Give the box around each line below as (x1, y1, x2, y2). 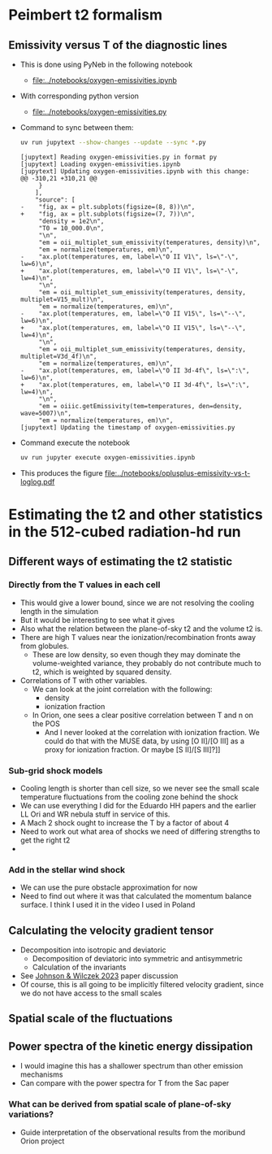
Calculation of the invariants (32, 962, 127, 973)
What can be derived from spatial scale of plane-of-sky (8, 1099, 231, 1110)
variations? (8, 1108, 54, 1120)
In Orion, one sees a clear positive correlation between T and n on (32, 710, 254, 720)
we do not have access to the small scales (19, 988, 162, 998)
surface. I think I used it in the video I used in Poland (19, 900, 196, 910)
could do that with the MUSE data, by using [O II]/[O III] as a (44, 736, 245, 746)
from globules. (19, 641, 69, 651)
